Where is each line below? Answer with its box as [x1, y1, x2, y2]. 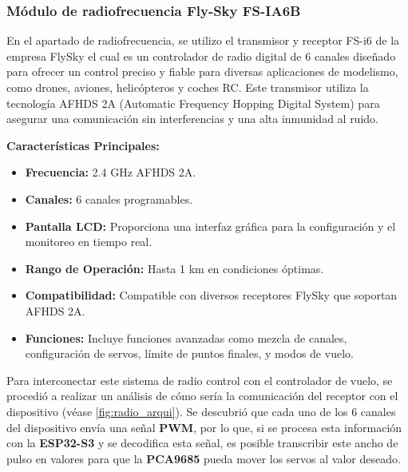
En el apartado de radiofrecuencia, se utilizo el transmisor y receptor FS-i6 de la [6, 32, 400, 49]
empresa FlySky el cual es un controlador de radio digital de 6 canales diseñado [6, 47, 396, 64]
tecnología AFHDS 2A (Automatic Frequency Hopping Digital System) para [6, 94, 380, 111]
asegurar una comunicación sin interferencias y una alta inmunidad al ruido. [6, 110, 378, 127]
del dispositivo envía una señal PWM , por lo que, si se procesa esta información [6, 418, 402, 435]
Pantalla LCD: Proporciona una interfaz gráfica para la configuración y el [25, 217, 396, 234]
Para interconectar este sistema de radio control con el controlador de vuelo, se [6, 371, 393, 388]
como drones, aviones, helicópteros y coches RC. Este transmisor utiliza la [6, 79, 369, 95]
